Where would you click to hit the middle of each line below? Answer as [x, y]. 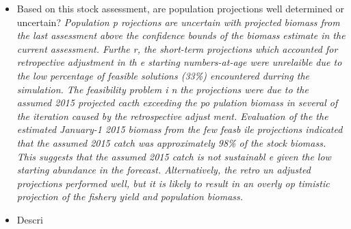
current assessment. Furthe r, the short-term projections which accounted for [177, 48]
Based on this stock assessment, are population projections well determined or [180, 8]
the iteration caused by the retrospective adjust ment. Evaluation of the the [172, 116]
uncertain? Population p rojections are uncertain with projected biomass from [178, 22]
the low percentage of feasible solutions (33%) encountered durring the [163, 75]
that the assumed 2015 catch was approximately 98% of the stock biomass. [171, 142]
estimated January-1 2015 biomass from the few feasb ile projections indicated [180, 129]
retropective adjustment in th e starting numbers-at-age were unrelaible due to [179, 62]
